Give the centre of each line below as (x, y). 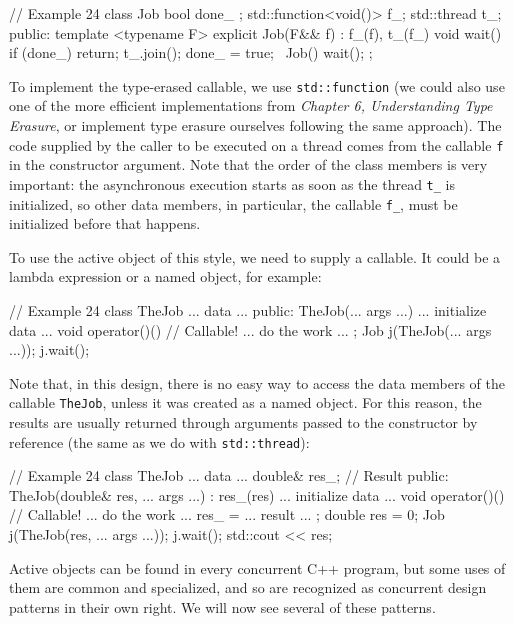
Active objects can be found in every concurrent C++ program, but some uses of (257, 567)
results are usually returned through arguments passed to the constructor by (243, 422)
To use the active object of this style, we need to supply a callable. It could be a (255, 256)
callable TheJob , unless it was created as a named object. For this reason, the (245, 402)
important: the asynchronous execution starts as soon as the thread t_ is (232, 183)
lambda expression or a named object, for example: (165, 276)
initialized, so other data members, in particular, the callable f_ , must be (233, 203)
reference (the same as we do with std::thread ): (159, 441)
